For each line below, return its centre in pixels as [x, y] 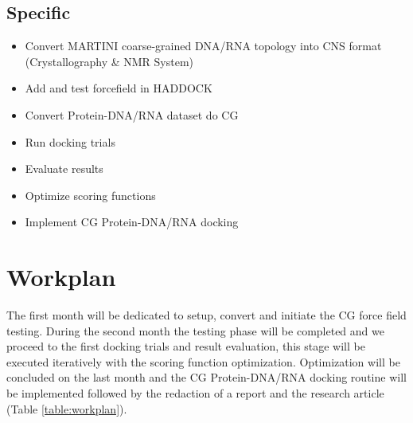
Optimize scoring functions [90, 195]
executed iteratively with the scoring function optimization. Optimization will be [203, 361]
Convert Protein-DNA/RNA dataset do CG [132, 114]
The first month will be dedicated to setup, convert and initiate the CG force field [206, 315]
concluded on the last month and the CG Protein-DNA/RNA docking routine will [206, 377]
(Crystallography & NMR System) [109, 61]
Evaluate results [64, 168]
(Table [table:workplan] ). [67, 408]
